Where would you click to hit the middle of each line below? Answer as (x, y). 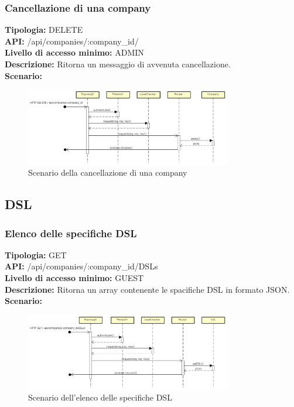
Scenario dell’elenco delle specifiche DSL (100, 397)
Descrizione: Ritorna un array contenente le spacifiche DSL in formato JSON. (147, 289)
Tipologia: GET (36, 254)
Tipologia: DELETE (44, 30)
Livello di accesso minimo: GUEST (74, 278)
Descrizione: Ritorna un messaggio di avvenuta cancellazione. (118, 64)
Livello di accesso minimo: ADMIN (74, 52)
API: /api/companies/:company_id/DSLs (81, 266)
